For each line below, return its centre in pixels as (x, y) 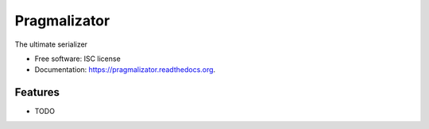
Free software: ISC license (77, 59)
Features (37, 92)
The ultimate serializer (51, 44)
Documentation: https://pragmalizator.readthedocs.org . (125, 70)
